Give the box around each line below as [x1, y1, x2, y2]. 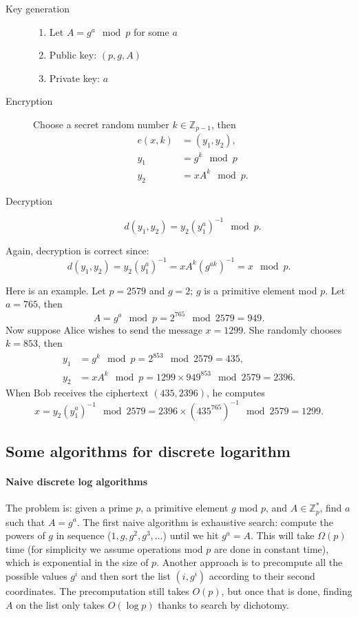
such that [6, 514, 45, 529]
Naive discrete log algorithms [6, 474, 148, 488]
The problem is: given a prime [6, 500, 133, 515]
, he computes [206, 385, 265, 400]
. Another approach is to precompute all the [156, 555, 343, 569]
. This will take [250, 528, 315, 543]
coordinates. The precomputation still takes [6, 583, 189, 598]
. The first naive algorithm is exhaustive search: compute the [76, 514, 333, 529]
